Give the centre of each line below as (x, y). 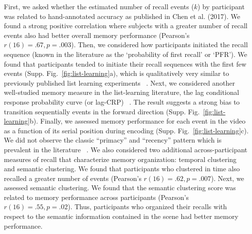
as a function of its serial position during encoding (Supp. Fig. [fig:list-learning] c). (126, 130)
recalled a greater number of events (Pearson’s (73, 178)
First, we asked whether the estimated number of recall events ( (99, 6)
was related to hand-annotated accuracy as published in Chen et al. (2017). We (122, 16)
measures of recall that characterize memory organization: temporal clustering (120, 159)
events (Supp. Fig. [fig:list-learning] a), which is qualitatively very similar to (117, 73)
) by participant (221, 6)
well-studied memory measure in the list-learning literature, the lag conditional (122, 92)
